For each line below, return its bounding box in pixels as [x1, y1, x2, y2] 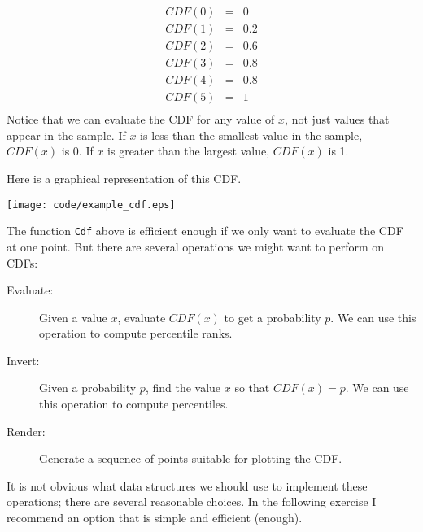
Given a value [39, 308, 107, 325]
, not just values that [285, 111, 390, 128]
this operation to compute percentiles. [39, 395, 229, 412]
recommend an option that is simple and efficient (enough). [7, 509, 303, 526]
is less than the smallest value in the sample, [140, 126, 363, 143]
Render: [7, 422, 46, 439]
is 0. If [61, 142, 94, 159]
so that [234, 379, 270, 396]
